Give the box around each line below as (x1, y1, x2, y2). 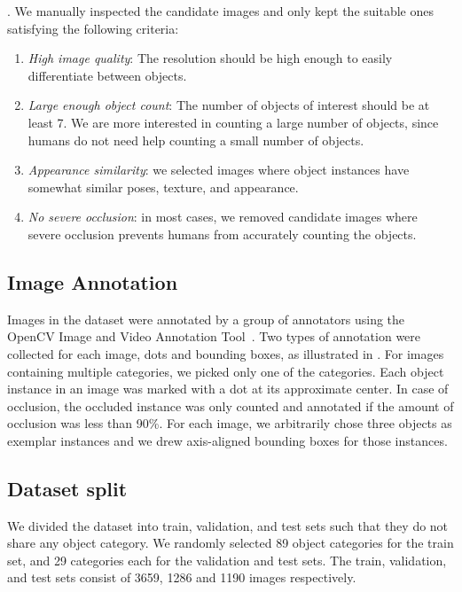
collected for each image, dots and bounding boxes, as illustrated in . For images (7, 344, 444, 362)
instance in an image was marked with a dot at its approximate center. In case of (7, 379, 449, 398)
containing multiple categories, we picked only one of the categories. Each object (7, 362, 444, 380)
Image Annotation (7, 268, 178, 295)
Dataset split (7, 474, 128, 502)
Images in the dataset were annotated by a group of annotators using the (7, 309, 405, 328)
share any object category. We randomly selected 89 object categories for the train (7, 534, 454, 552)
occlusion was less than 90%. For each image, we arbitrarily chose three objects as (7, 414, 452, 432)
